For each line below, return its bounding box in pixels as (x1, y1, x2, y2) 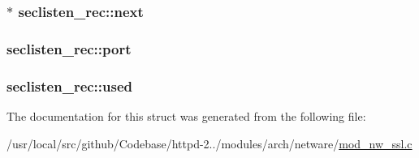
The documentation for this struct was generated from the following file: (6, 107, 366, 124)
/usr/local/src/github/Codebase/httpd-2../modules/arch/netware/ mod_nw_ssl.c (6, 135, 413, 152)
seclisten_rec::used (6, 75, 133, 96)
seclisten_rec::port (6, 38, 132, 58)
